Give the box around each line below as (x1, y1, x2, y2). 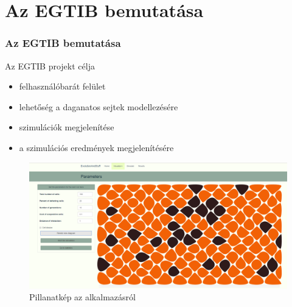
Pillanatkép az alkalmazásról (29, 291, 136, 303)
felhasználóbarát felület (19, 80, 106, 93)
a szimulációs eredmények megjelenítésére (19, 141, 174, 153)
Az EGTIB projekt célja (5, 59, 95, 72)
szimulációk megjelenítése (19, 121, 114, 133)
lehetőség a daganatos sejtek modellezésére (19, 100, 178, 113)
